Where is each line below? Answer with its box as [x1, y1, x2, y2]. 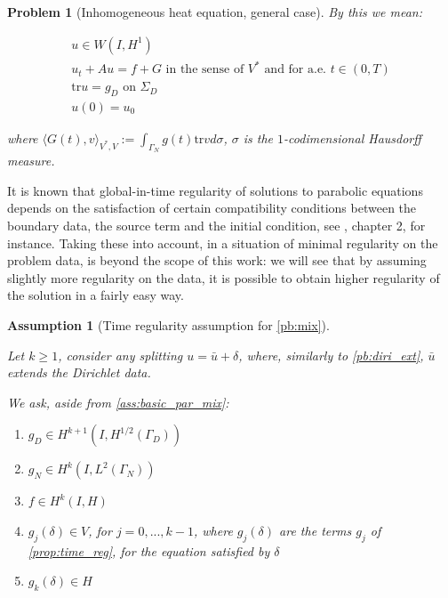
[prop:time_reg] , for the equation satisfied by [28, 541, 270, 560]
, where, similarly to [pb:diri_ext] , [238, 345, 424, 364]
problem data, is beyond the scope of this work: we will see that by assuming [7, 251, 427, 270]
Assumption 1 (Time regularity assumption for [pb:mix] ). [7, 315, 330, 334]
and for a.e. [264, 63, 327, 77]
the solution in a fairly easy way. [7, 286, 184, 304]
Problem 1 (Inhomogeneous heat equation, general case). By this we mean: [7, 3, 423, 20]
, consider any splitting [58, 345, 183, 364]
